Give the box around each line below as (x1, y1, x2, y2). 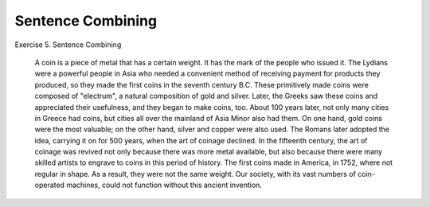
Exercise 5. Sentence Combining (14, 40, 122, 49)
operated (34, 180, 65, 190)
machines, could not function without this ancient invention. (66, 180, 263, 190)
